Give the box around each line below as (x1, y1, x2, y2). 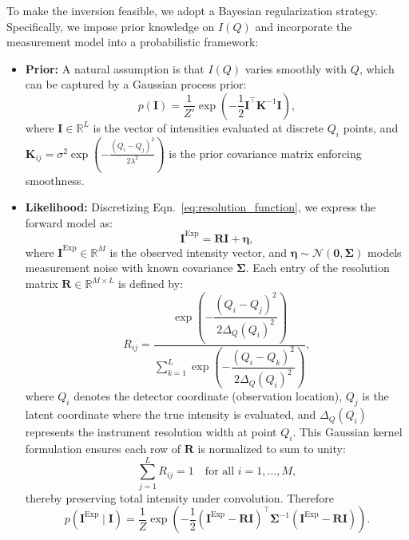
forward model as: (25, 214, 113, 231)
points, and (343, 119, 399, 136)
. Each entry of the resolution (245, 259, 390, 276)
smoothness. (25, 171, 85, 188)
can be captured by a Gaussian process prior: (25, 76, 247, 93)
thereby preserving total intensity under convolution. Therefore (25, 489, 334, 506)
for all (204, 466, 235, 478)
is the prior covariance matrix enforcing (169, 144, 362, 161)
